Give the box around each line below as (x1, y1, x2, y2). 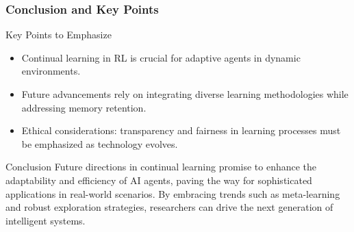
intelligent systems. (5, 213, 86, 227)
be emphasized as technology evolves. (21, 136, 178, 151)
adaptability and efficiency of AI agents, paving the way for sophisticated (5, 172, 312, 187)
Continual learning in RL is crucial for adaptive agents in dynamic (21, 50, 301, 64)
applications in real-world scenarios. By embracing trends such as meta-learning (5, 186, 340, 201)
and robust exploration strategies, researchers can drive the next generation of (5, 200, 333, 214)
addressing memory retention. (21, 100, 147, 114)
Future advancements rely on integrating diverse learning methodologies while (21, 87, 349, 101)
